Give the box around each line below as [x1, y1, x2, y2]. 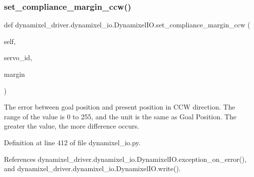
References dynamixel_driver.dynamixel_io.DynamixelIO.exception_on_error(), [4, 154, 247, 164]
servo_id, [4, 52, 32, 63]
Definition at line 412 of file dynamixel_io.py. [4, 137, 141, 147]
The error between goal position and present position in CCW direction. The [4, 102, 235, 112]
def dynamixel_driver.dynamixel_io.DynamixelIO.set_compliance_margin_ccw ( [4, 20, 251, 30]
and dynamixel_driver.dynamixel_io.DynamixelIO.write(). [4, 163, 181, 174]
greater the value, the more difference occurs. [4, 121, 139, 131]
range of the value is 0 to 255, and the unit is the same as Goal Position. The [4, 111, 236, 121]
